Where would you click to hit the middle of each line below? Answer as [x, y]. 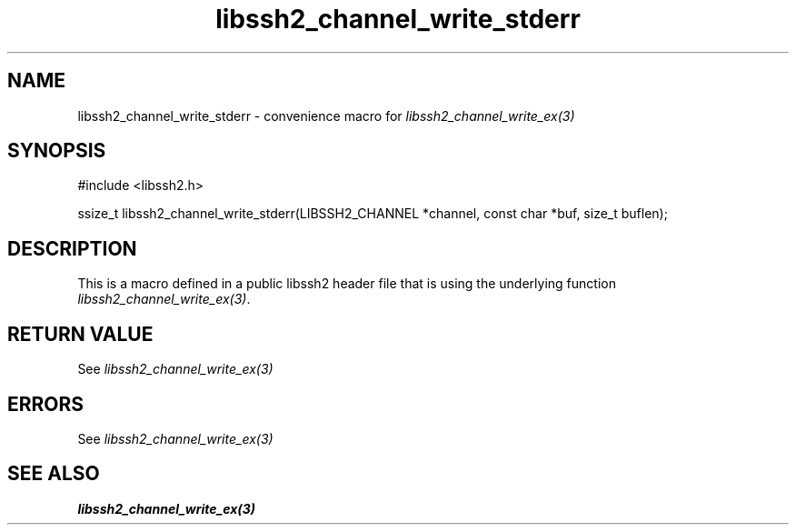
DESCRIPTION [72, 248]
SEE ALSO [54, 474]
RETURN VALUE [80, 334]
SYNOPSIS [57, 151]
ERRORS [46, 404]
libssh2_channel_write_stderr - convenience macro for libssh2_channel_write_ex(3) [326, 115]
